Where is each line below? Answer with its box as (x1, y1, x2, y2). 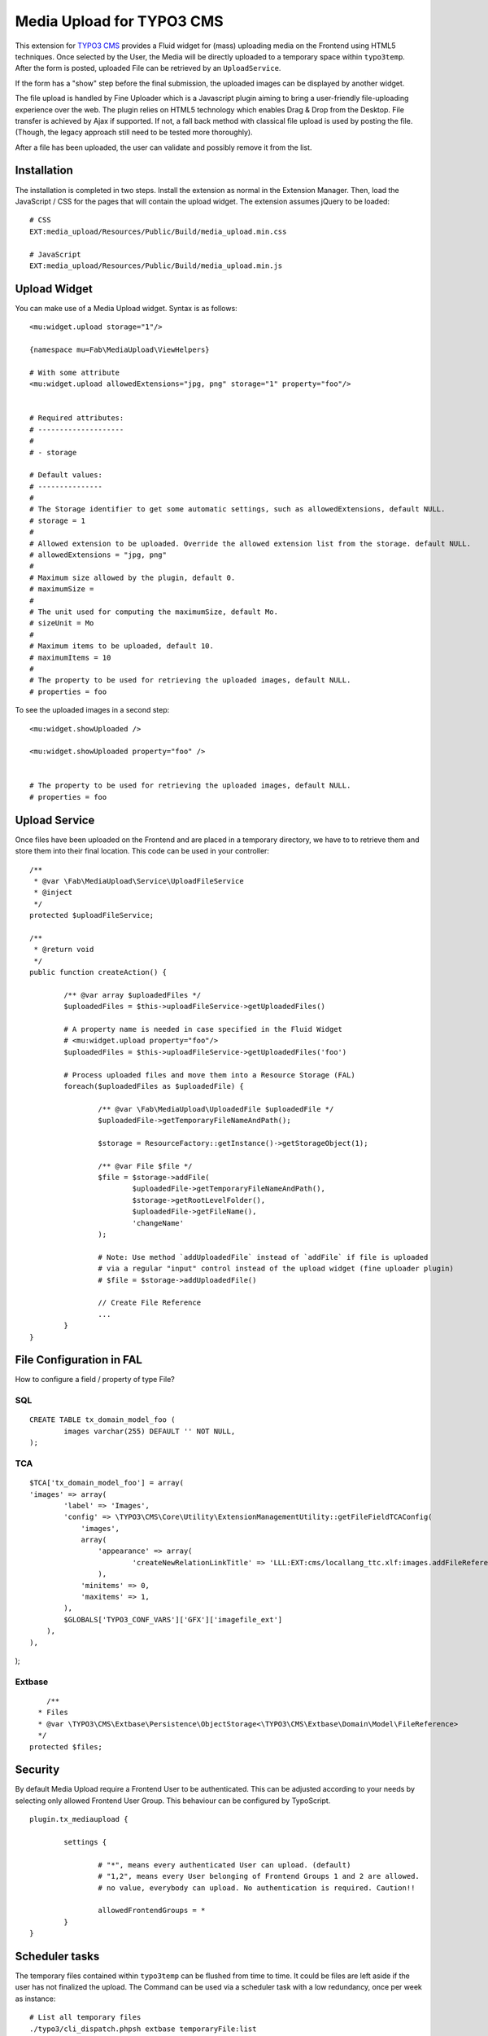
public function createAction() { (29, 968, 167, 977)
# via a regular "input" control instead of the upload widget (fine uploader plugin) (98, 1264, 455, 1274)
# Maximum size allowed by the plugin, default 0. (29, 573, 236, 582)
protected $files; (29, 1742, 103, 1751)
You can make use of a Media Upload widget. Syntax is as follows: (15, 303, 237, 313)
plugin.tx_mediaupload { (29, 1814, 129, 1824)
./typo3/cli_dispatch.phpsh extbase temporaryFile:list (29, 2024, 257, 2034)
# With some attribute (29, 367, 120, 377)
